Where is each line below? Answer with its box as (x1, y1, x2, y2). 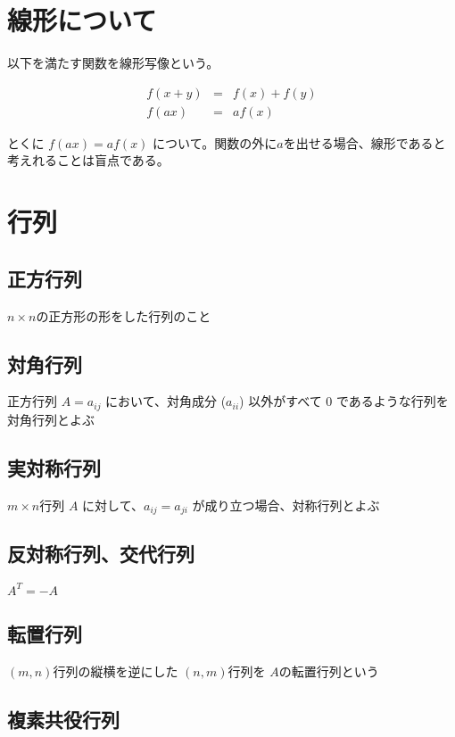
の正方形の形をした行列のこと (36, 306, 211, 325)
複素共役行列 (7, 705, 120, 733)
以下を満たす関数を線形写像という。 (7, 54, 219, 72)
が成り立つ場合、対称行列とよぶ (192, 495, 380, 514)
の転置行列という (278, 661, 379, 680)
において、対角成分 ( (105, 392, 227, 410)
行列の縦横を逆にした (53, 661, 178, 680)
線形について (7, 2, 157, 38)
